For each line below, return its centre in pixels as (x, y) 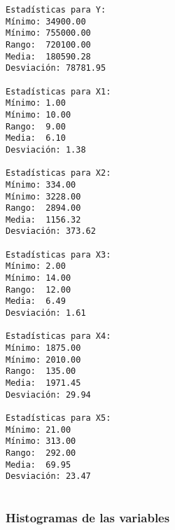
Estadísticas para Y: (56, 10)
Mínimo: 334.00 (41, 184)
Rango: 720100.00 (48, 44)
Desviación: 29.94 (48, 395)
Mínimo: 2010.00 (43, 360)
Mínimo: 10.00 (38, 114)
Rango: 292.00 (41, 453)
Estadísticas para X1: (58, 91)
